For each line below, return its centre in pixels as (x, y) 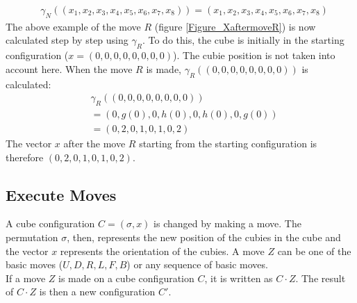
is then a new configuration (97, 292)
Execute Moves (61, 194)
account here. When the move (69, 68)
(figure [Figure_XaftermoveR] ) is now (235, 26)
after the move (94, 144)
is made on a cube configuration (126, 278)
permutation (32, 237)
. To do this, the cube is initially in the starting (243, 40)
